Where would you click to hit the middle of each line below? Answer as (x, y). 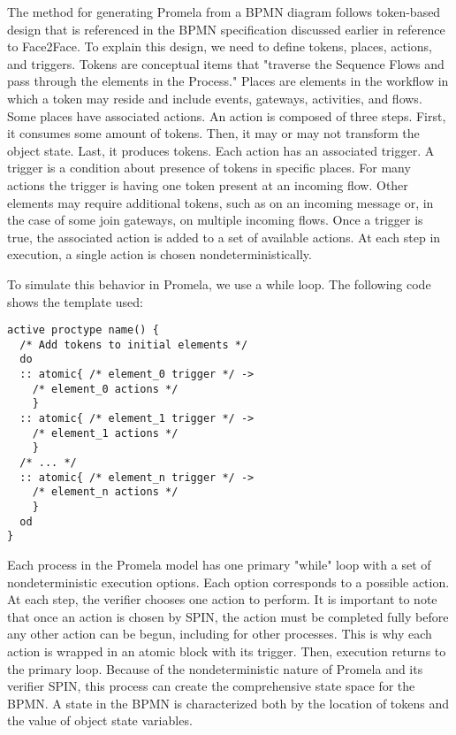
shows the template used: (75, 301)
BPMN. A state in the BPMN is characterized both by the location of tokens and (228, 703)
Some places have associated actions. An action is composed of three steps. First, (227, 115)
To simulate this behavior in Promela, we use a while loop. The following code (219, 283)
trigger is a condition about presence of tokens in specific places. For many (209, 168)
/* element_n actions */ (105, 492)
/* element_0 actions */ (105, 389)
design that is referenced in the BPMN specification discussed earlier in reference (226, 29)
